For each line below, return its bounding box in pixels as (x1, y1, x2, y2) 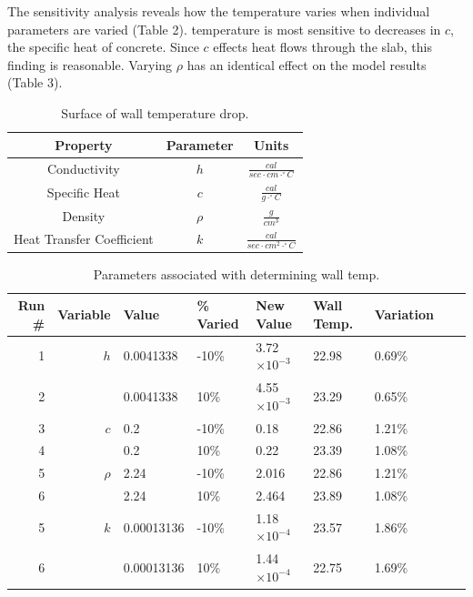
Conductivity (47, 158, 120, 177)
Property (55, 135, 113, 154)
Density (62, 206, 106, 225)
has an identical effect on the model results (186, 55, 427, 74)
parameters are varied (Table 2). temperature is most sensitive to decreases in (7, 19, 441, 38)
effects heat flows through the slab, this (213, 37, 432, 56)
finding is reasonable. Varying (7, 55, 173, 74)
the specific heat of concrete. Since (7, 37, 199, 56)
